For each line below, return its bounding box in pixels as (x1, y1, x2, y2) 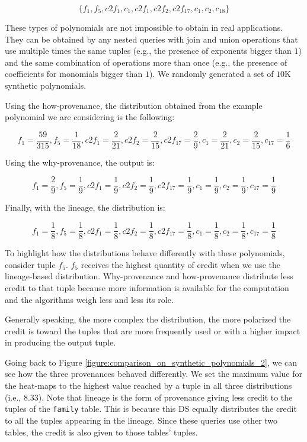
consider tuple (5, 258, 56, 270)
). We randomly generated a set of (149, 67, 274, 80)
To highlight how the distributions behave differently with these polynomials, (5, 247, 285, 259)
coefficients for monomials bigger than (5, 67, 143, 80)
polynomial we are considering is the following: (5, 111, 175, 123)
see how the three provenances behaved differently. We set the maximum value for (5, 367, 302, 380)
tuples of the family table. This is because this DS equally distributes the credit (5, 402, 297, 415)
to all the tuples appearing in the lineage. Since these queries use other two (5, 414, 278, 426)
